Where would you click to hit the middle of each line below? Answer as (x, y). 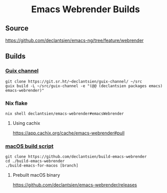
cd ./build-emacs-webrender (35, 161)
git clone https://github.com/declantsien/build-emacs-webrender (76, 157)
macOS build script (30, 146)
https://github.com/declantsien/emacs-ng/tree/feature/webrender (75, 40)
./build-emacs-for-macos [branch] (42, 166)
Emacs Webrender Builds (86, 9)
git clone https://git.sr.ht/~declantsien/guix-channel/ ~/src (74, 81)
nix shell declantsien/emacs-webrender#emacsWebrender (65, 114)
